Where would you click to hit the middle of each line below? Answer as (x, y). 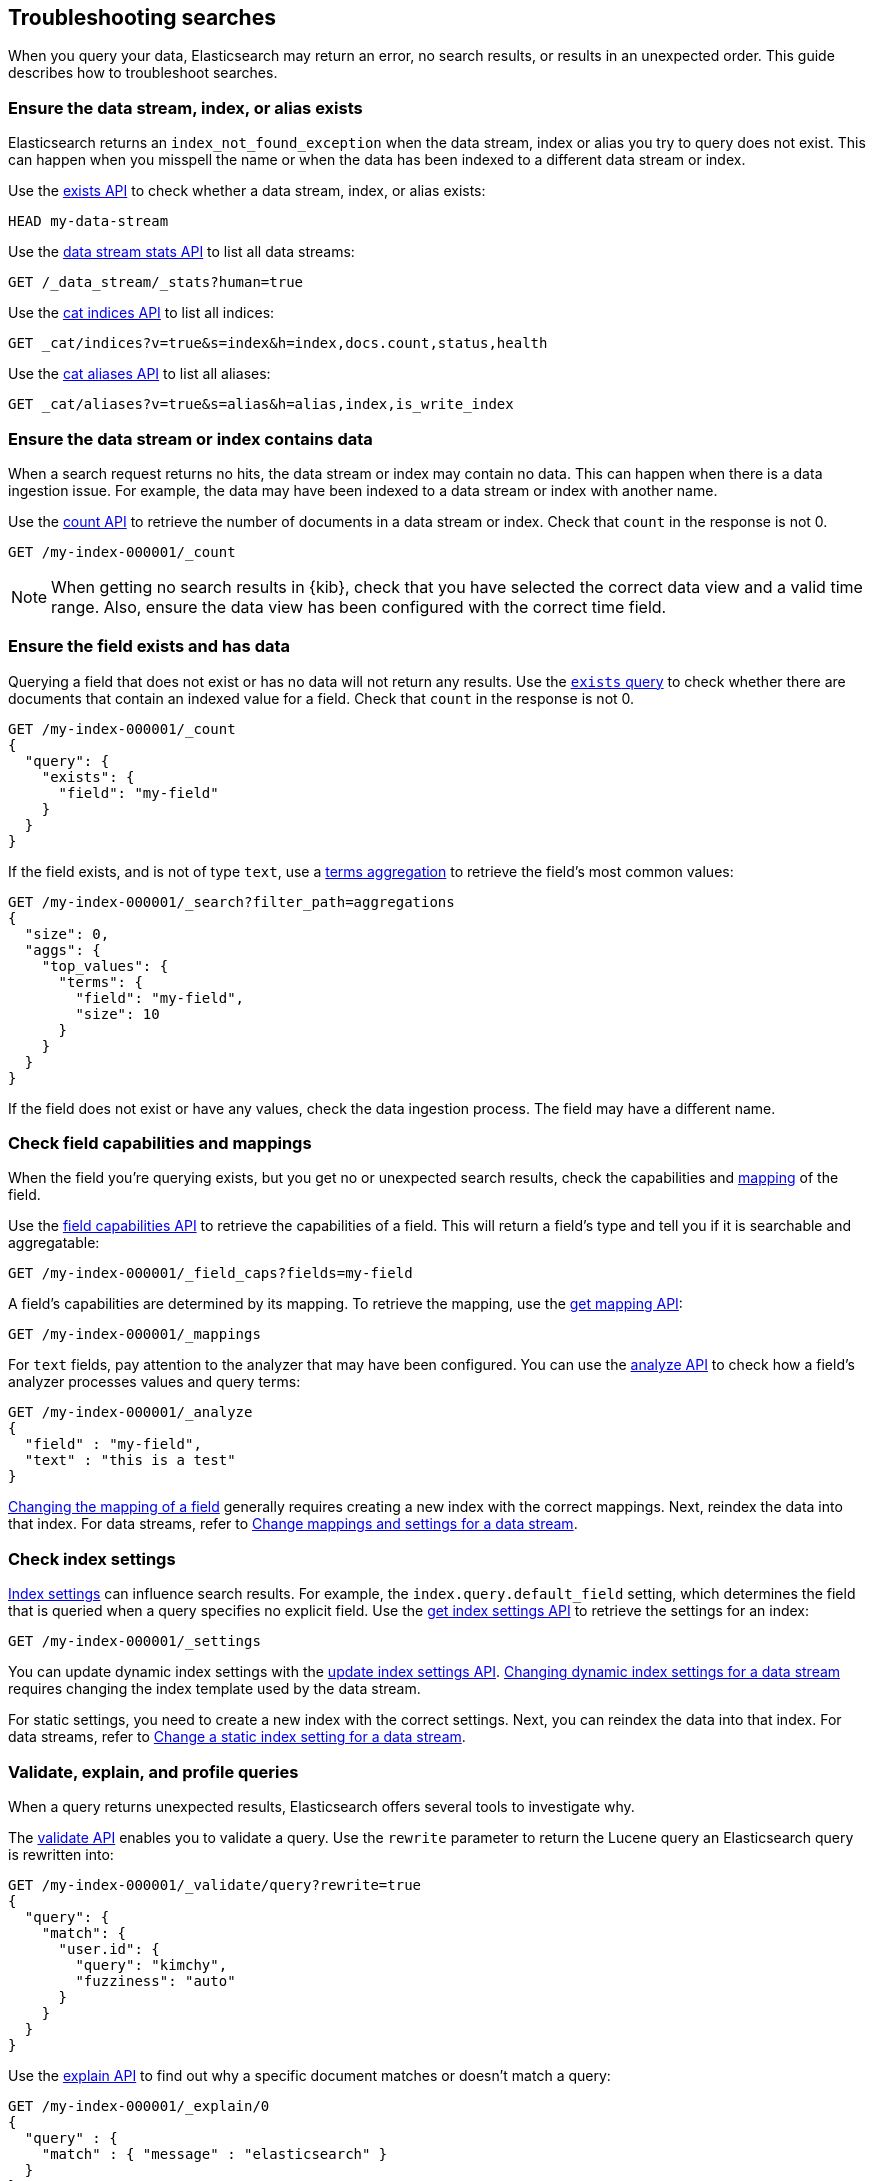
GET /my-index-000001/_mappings (134, 1334)
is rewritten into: (61, 1854)
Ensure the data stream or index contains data (190, 438)
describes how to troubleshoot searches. (143, 73)
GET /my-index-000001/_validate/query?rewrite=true (215, 1884)
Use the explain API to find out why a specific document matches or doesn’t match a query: (309, 2075)
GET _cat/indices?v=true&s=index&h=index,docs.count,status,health (278, 343)
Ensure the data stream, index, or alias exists (185, 107)
